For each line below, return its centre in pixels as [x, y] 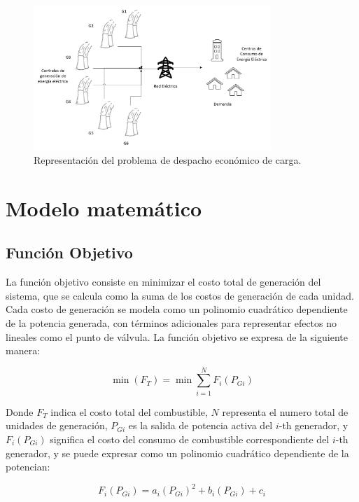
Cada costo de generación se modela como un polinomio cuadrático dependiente [177, 309]
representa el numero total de [285, 411]
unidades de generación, [57, 425]
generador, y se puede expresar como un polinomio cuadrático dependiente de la [177, 453]
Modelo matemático [104, 208]
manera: [23, 350]
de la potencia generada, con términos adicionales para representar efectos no [171, 322]
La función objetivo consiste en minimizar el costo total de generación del [163, 282]
